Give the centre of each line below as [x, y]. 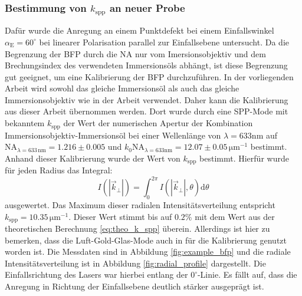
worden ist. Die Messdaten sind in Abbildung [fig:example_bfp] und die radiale [148, 251]
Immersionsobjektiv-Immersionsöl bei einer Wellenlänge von [113, 135]
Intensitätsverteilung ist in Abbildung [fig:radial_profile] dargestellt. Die [135, 263]
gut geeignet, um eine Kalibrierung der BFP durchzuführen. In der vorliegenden [149, 76]
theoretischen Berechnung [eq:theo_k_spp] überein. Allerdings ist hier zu [137, 228]
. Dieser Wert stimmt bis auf [120, 216]
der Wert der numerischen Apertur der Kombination [158, 123]
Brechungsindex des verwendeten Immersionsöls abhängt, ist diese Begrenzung [146, 65]
